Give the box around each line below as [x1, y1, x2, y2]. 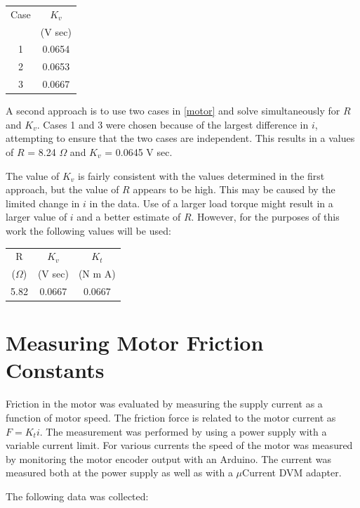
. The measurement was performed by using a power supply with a [39, 424, 327, 438]
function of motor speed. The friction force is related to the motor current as [6, 410, 336, 424]
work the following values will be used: [6, 223, 171, 237]
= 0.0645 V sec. [105, 145, 173, 159]
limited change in [6, 195, 80, 210]
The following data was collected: [6, 488, 149, 503]
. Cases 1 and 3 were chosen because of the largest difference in [36, 117, 309, 131]
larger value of [6, 209, 67, 224]
